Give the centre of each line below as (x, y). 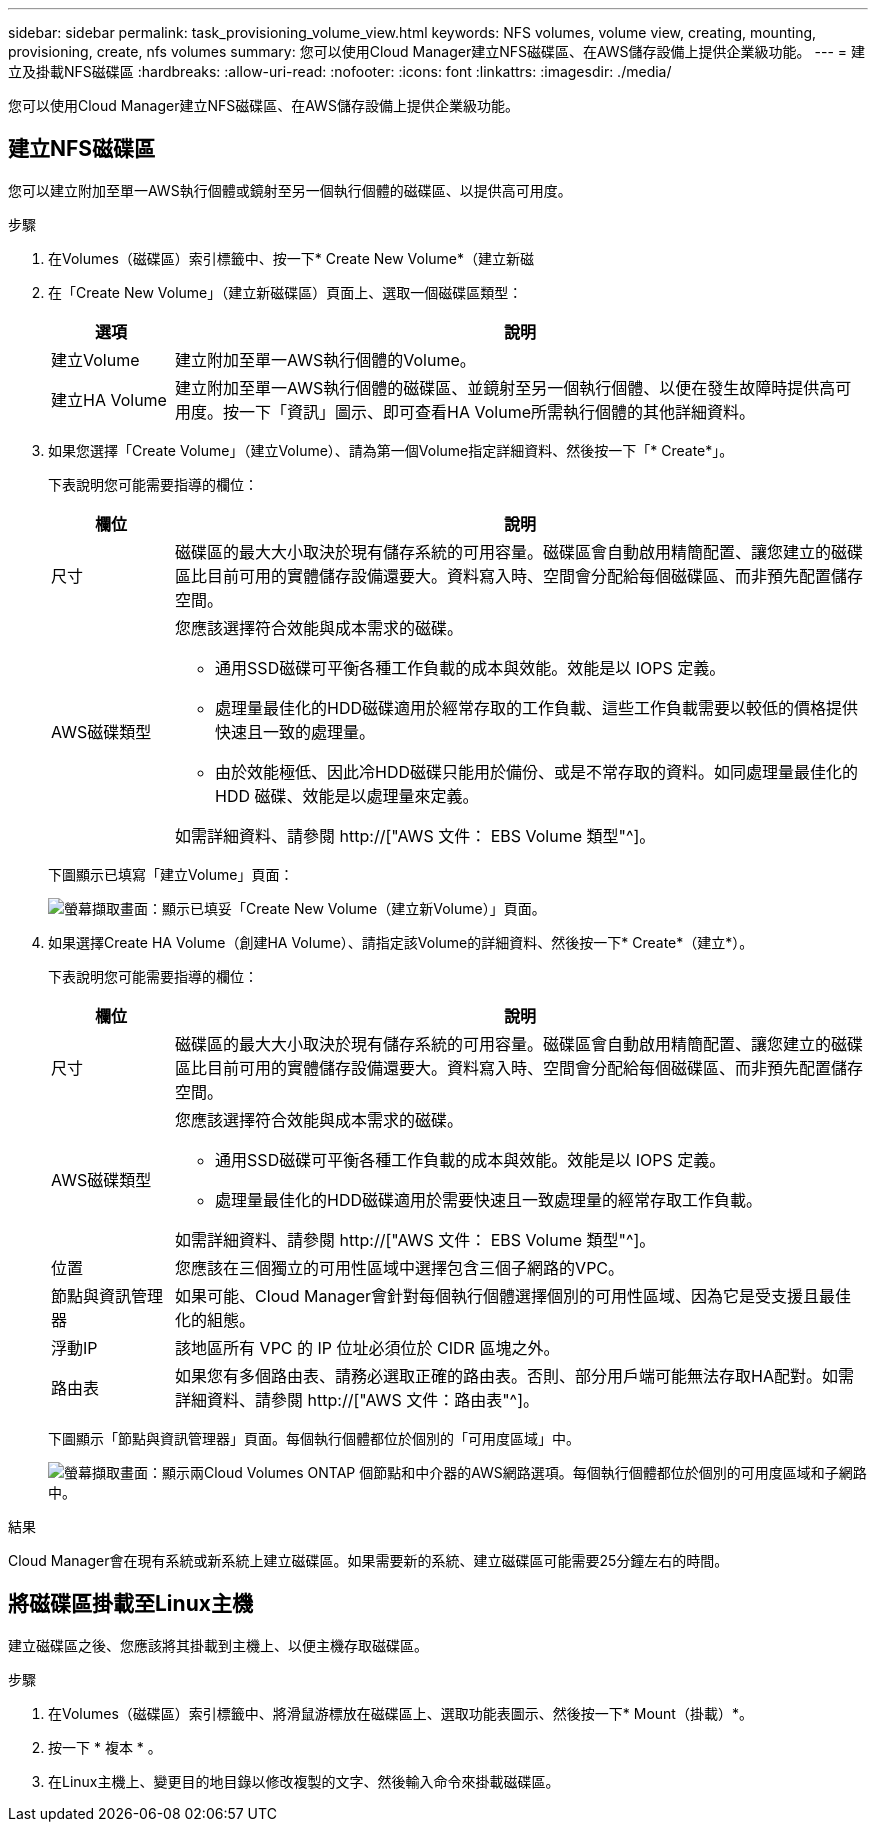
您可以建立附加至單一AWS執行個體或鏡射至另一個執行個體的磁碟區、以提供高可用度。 (290, 190)
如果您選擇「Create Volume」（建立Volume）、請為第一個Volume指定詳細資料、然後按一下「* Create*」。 (391, 450)
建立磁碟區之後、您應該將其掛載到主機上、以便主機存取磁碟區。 (218, 1645)
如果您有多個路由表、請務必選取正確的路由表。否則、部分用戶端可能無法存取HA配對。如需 (515, 1375)
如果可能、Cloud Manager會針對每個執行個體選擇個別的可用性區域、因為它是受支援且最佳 (513, 1295)
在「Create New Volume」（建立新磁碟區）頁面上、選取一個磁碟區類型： (285, 292)
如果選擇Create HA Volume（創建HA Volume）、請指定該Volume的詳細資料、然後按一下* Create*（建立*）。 (401, 942)
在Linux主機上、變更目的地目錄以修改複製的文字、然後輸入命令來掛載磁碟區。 (304, 1781)
